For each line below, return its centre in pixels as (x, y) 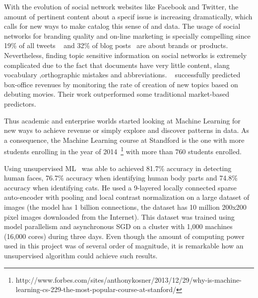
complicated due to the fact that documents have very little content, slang (117, 65)
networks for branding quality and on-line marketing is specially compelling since (127, 35)
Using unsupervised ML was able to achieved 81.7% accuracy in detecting (118, 168)
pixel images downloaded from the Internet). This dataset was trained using (119, 216)
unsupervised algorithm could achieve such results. (81, 255)
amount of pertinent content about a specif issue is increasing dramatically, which (128, 16)
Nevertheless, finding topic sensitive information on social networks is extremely (126, 55)
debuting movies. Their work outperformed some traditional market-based (117, 94)
